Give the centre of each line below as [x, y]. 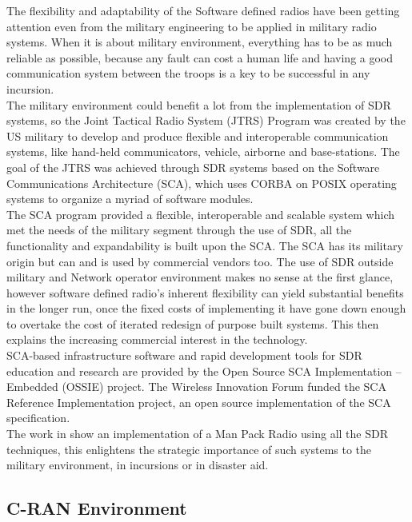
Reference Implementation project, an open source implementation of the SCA [199, 402]
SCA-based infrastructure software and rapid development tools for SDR [184, 355]
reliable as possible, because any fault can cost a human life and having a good [200, 57]
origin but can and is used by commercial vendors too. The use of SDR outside [200, 261]
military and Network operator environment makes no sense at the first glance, [200, 277]
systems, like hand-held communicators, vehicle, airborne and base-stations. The [203, 151]
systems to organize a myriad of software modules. [130, 199]
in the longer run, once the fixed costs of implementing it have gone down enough [206, 308]
